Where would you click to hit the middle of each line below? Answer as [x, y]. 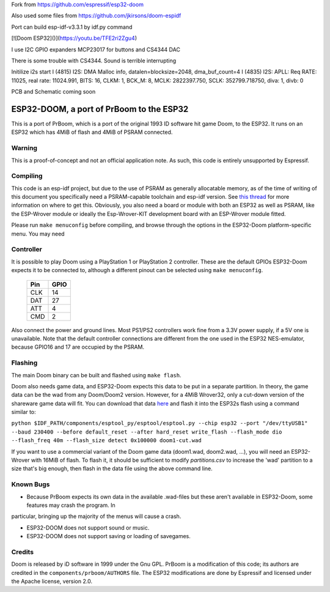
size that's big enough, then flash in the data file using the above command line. [112, 468]
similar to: [24, 412]
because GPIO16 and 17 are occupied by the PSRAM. [78, 347]
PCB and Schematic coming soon [53, 92]
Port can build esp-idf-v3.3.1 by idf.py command [72, 27]
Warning [24, 148]
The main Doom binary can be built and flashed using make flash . [96, 375]
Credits [22, 552]
